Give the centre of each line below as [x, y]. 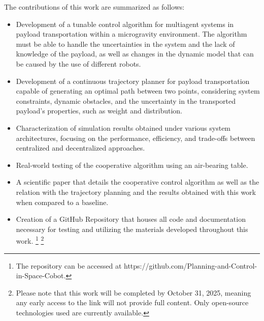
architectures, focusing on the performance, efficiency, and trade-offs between [136, 138]
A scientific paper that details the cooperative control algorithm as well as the [138, 182]
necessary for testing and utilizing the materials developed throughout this [132, 229]
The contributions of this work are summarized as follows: [94, 7]
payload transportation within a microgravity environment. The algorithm [131, 34]
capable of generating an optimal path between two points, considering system [138, 91]
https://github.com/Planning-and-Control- [191, 265]
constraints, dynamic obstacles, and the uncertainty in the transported [126, 100]
